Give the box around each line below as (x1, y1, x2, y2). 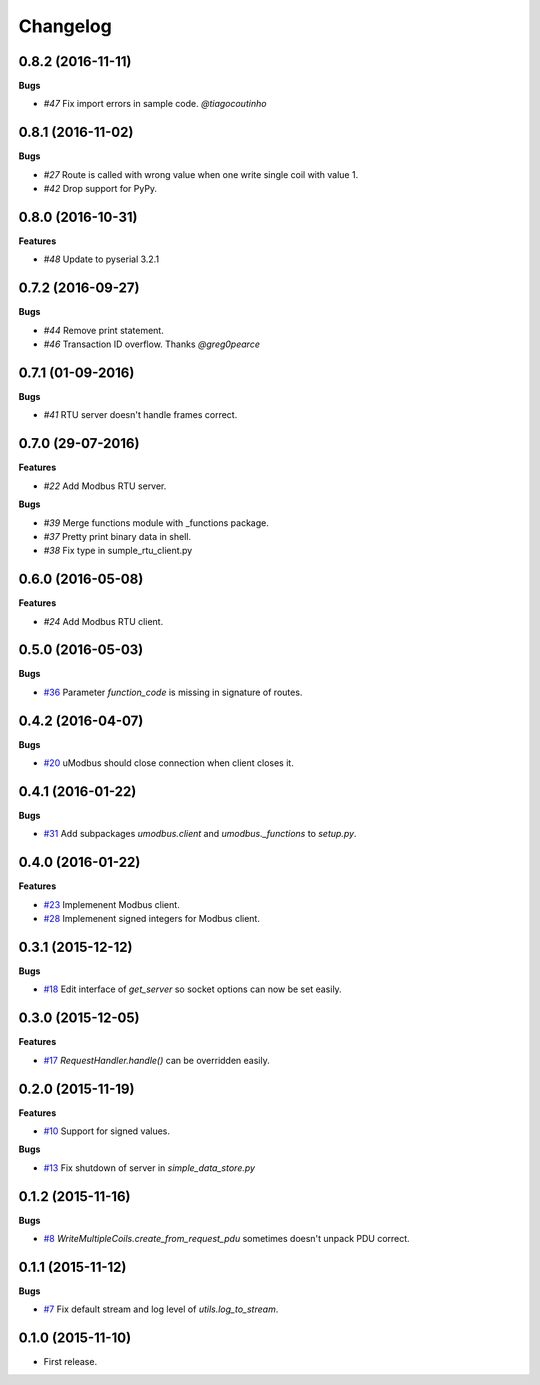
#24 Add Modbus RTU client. (43, 615, 164, 627)
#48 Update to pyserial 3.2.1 (43, 253, 160, 265)
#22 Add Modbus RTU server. (43, 480, 167, 492)
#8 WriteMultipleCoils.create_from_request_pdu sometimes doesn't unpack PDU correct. (43, 1233, 410, 1245)
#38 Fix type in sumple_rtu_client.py (43, 545, 193, 557)
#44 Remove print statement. (43, 324, 164, 336)
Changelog (18, 15, 112, 37)
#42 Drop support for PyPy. (43, 183, 158, 195)
